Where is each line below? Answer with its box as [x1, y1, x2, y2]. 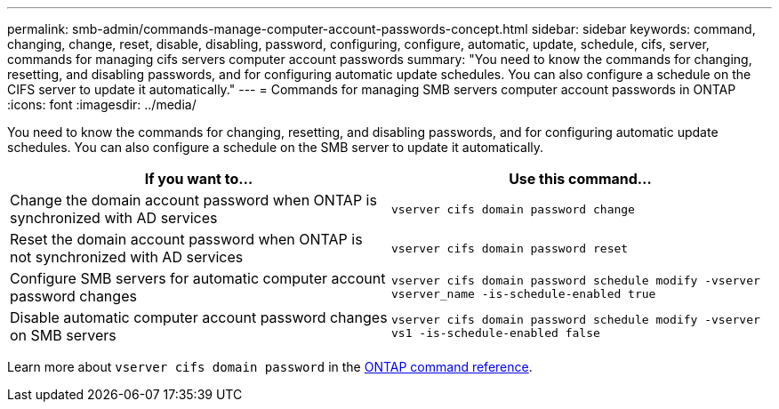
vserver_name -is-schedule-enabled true [391, 287, 656, 301]
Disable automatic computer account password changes [10, 309, 388, 326]
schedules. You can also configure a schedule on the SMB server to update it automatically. [7, 140, 544, 155]
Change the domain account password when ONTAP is [10, 191, 377, 209]
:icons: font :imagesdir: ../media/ [7, 97, 197, 112]
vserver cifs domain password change [391, 202, 635, 216]
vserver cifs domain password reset [391, 241, 629, 255]
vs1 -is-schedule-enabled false [391, 326, 600, 340]
